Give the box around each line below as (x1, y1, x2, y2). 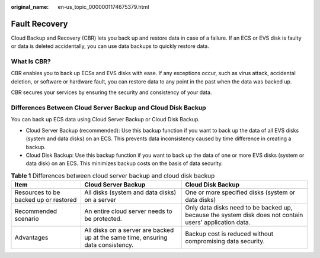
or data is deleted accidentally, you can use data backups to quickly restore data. (11, 43, 210, 50)
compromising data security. (184, 237, 265, 246)
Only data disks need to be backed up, (184, 204, 293, 212)
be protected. (84, 215, 123, 223)
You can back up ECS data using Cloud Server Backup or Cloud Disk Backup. (11, 116, 200, 123)
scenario (14, 215, 39, 223)
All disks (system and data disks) (84, 188, 177, 196)
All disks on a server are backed (84, 226, 174, 234)
